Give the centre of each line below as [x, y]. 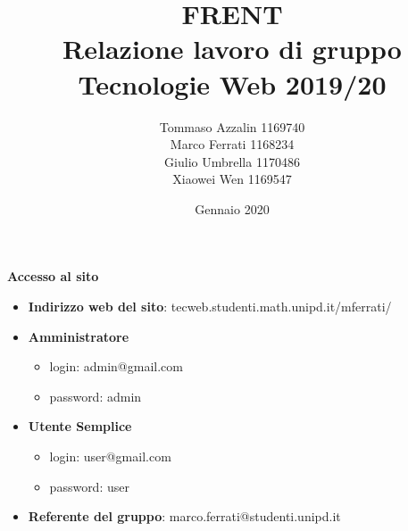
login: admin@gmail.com [116, 366]
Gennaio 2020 [232, 208]
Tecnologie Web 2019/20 [232, 83]
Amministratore [79, 336]
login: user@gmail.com [110, 456]
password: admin [96, 396]
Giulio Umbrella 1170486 [232, 161]
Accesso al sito [53, 276]
